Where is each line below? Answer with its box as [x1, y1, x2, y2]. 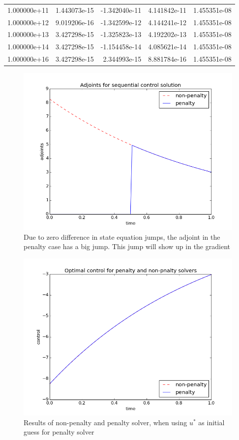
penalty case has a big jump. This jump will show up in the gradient [24, 241, 230, 252]
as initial [198, 417, 225, 427]
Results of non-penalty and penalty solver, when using [24, 417, 187, 427]
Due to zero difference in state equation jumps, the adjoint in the [24, 231, 220, 242]
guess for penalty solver [24, 427, 94, 437]
